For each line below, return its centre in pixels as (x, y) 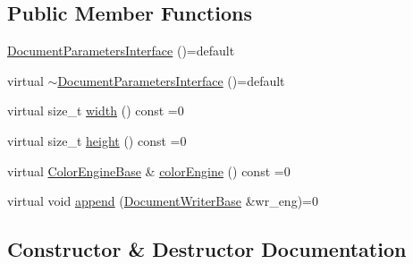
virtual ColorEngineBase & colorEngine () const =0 (149, 170)
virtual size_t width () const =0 (96, 111)
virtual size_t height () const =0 (97, 140)
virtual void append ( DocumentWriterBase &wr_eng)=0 (163, 201)
